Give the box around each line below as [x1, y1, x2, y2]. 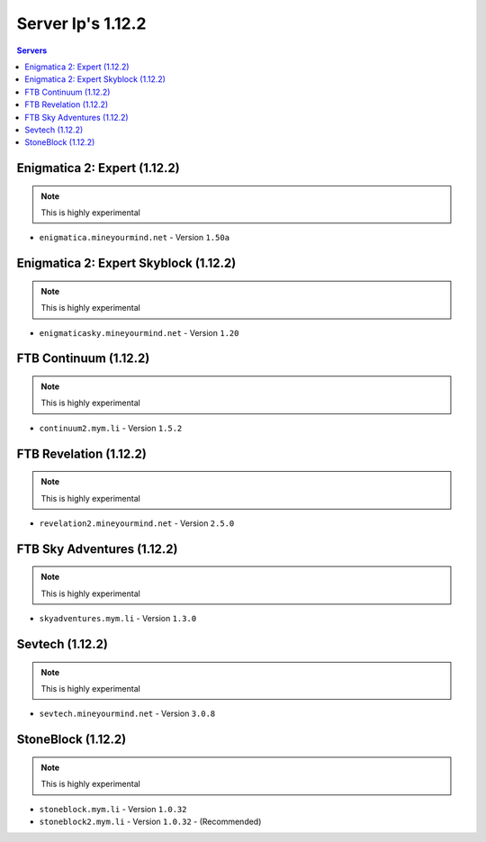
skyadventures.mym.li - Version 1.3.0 [39, 613, 197, 624]
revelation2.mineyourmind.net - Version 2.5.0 [39, 518, 235, 529]
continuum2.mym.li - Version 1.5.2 [39, 422, 183, 433]
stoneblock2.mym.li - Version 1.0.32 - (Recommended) [39, 816, 262, 827]
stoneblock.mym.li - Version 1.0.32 [39, 803, 187, 814]
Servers [16, 45, 48, 56]
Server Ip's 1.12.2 [16, 14, 147, 33]
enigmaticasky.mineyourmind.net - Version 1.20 [39, 327, 239, 338]
